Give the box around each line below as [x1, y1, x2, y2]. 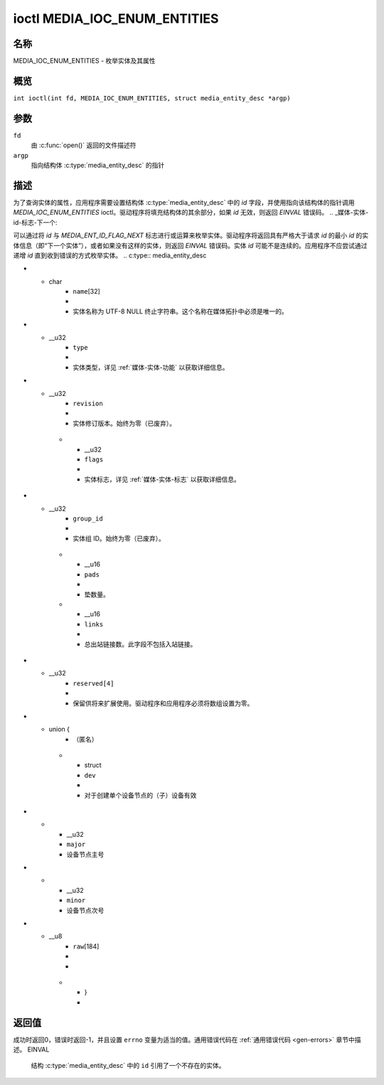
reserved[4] [73, 679, 114, 688]
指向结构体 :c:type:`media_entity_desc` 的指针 [31, 161, 165, 170]
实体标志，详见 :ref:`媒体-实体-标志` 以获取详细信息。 [84, 475, 241, 483]
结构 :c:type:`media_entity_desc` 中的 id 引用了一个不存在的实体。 [31, 1062, 225, 1070]
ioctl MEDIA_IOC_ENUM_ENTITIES [13, 11, 219, 26]
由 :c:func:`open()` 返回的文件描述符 [31, 141, 137, 149]
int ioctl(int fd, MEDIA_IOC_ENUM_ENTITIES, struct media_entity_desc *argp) [13, 94, 291, 102]
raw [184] [73, 942, 100, 951]
